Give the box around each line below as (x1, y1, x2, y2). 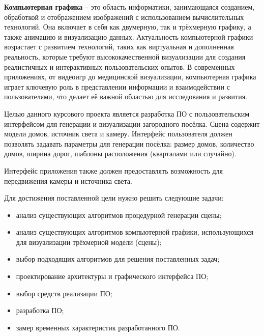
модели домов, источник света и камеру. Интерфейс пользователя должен (4, 128, 232, 139)
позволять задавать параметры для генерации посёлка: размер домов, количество (4, 138, 254, 149)
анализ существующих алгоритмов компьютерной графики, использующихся (16, 227, 253, 237)
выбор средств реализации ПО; (16, 288, 112, 298)
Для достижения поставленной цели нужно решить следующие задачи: (4, 192, 224, 203)
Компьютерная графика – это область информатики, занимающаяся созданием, (4, 2, 255, 12)
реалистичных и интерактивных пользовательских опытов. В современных (4, 61, 235, 72)
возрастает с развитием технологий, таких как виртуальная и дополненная (4, 41, 234, 52)
